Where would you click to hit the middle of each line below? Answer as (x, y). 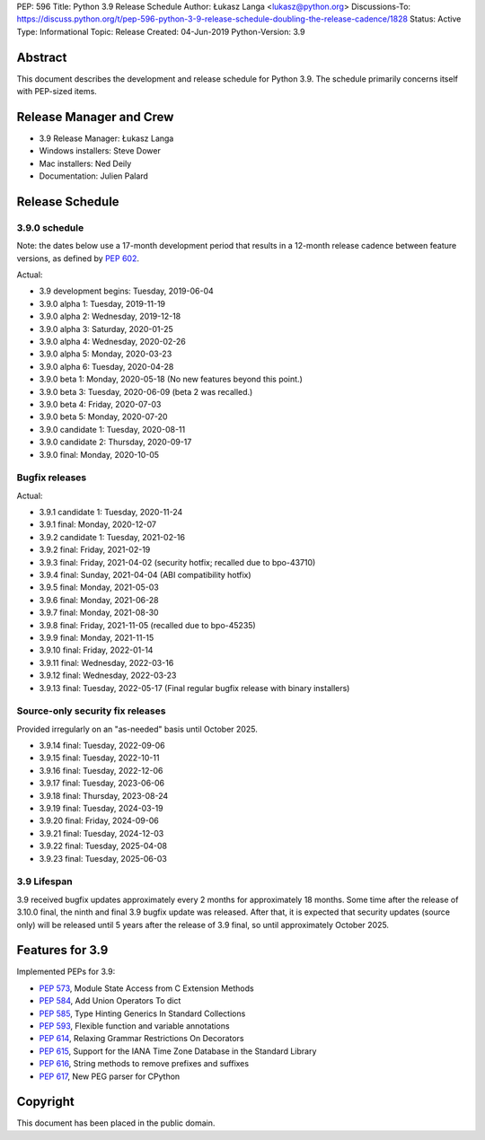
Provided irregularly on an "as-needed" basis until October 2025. (137, 729)
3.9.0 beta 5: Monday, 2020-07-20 (103, 417)
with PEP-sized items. (57, 92)
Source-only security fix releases (91, 711)
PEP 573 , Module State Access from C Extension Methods (147, 988)
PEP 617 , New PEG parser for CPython (110, 1076)
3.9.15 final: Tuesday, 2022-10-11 (99, 758)
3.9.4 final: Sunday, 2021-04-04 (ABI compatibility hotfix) (145, 575)
